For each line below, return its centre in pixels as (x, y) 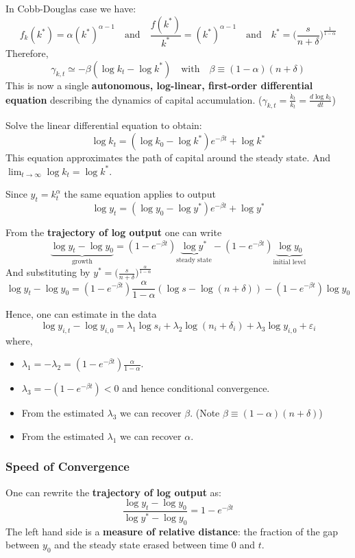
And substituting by (48, 272)
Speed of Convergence (68, 466)
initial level (290, 263)
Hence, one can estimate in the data (81, 314)
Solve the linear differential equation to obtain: (104, 125)
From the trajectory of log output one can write (114, 232)
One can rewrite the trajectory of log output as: (113, 492)
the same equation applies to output (140, 194)
